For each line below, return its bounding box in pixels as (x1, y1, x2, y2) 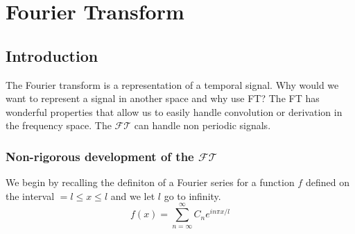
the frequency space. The (6, 118, 112, 133)
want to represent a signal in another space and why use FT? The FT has (6, 91, 320, 106)
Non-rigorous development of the (6, 147, 194, 165)
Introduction (6, 44, 98, 66)
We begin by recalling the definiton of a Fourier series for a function (6, 175, 295, 190)
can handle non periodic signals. (134, 118, 271, 133)
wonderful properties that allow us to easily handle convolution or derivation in (6, 104, 343, 119)
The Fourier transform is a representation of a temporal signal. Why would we (6, 77, 339, 92)
